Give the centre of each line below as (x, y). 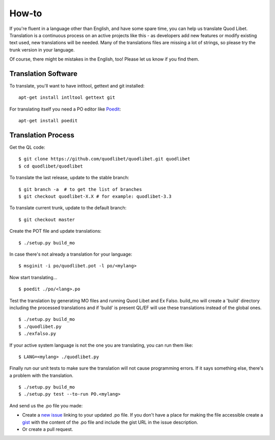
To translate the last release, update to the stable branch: (69, 178)
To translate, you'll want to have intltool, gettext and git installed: (77, 86)
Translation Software (44, 74)
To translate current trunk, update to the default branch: (68, 208)
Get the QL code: (27, 147)
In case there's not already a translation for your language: (71, 254)
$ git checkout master (47, 219)
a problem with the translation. (42, 375)
